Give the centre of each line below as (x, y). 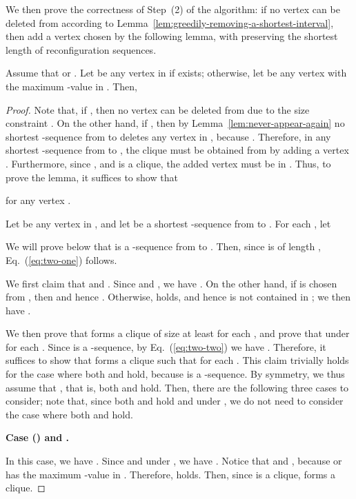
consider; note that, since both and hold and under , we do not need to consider (175, 401)
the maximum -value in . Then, (71, 86)
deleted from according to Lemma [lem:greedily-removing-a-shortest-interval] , (170, 22)
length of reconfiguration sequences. (81, 49)
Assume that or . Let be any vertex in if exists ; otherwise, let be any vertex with (176, 73)
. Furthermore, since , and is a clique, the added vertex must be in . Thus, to (168, 163)
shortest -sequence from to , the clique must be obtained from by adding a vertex (177, 150)
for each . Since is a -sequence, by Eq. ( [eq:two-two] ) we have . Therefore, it (166, 346)
